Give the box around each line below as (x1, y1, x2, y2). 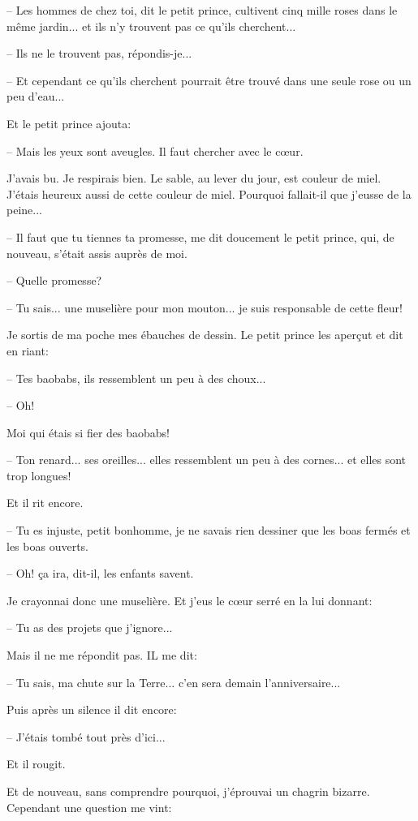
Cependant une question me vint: (6, 798, 172, 815)
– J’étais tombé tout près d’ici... (6, 728, 166, 745)
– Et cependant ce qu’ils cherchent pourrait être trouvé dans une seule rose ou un (6, 71, 412, 88)
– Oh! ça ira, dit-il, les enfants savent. (6, 565, 194, 582)
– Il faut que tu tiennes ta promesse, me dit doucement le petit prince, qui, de (6, 228, 394, 245)
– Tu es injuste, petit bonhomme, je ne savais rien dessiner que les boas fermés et (6, 522, 411, 539)
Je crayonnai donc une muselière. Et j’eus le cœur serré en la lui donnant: (6, 591, 373, 608)
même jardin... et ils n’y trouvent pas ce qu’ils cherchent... (6, 17, 296, 34)
